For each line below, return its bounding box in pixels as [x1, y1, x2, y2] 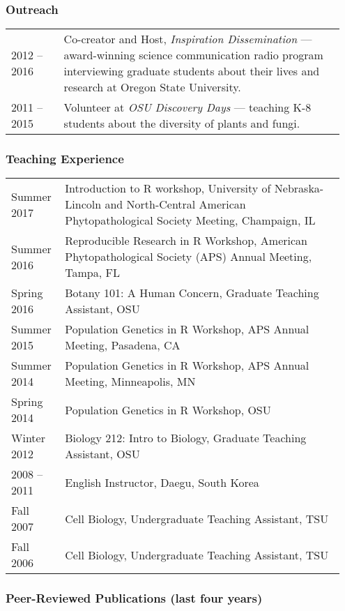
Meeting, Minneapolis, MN [65, 373, 196, 390]
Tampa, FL [65, 264, 120, 281]
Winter [11, 430, 45, 446]
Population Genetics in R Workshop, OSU [65, 401, 271, 418]
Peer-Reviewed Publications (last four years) [6, 589, 263, 607]
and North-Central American [105, 196, 246, 213]
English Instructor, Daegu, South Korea [65, 474, 259, 490]
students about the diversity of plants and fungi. [63, 115, 300, 132]
